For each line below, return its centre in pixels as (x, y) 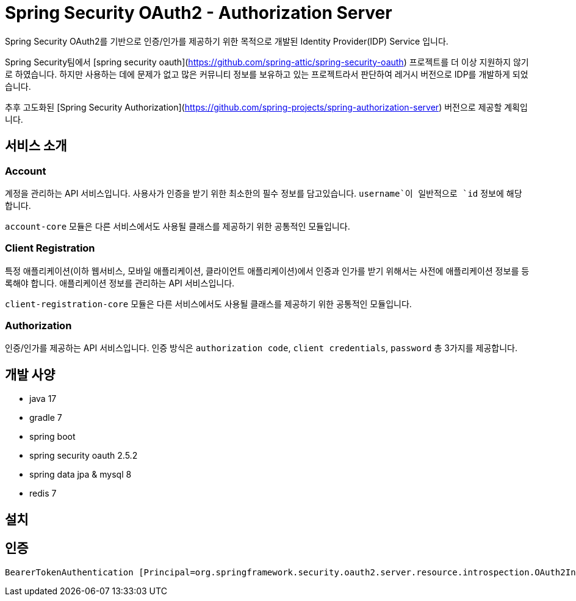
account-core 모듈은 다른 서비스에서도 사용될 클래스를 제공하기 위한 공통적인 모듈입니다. (178, 226)
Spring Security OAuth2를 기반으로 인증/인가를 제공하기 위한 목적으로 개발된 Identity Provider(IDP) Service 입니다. (227, 41)
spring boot (52, 437)
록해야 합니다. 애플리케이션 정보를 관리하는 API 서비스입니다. (120, 283)
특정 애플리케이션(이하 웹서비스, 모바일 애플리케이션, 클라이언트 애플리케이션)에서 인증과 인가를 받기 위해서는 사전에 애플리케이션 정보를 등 (267, 271)
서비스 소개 (36, 146)
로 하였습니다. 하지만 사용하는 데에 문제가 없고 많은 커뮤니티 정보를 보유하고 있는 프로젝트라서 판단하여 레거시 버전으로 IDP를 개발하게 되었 (267, 74)
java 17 (43, 399)
